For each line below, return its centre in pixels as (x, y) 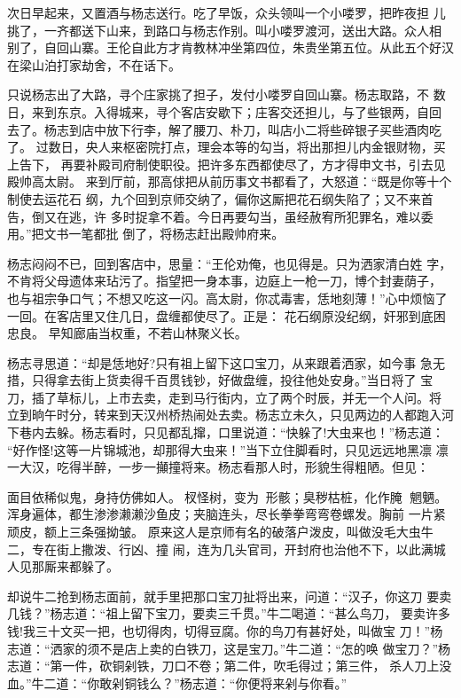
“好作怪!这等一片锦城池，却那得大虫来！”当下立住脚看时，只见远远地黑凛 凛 (228, 449)
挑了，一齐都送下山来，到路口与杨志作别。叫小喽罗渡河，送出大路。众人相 (224, 30)
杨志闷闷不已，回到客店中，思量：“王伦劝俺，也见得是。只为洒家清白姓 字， (230, 263)
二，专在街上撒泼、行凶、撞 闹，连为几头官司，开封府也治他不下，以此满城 (227, 549)
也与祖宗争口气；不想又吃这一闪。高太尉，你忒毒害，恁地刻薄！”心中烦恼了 (227, 298)
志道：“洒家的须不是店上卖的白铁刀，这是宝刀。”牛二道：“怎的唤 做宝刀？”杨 (229, 648)
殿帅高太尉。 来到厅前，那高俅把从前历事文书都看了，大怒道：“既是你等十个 (230, 181)
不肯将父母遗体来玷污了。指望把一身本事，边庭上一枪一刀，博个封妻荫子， (224, 281)
